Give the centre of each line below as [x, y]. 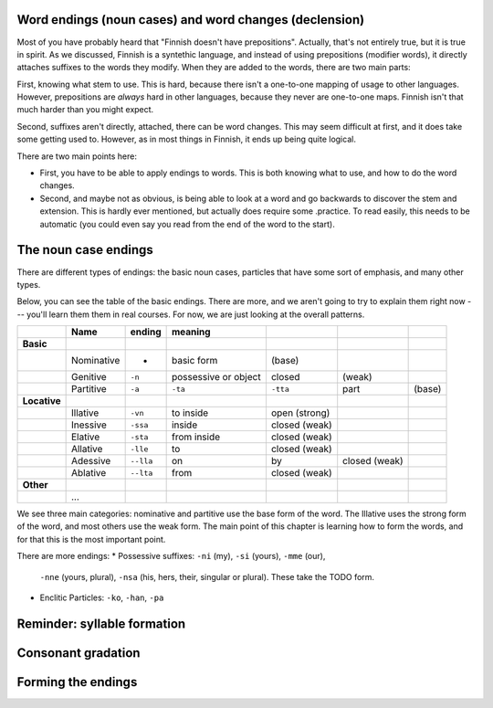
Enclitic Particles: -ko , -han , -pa [102, 597]
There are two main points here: [77, 156]
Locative [42, 401]
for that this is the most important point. [91, 539]
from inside [196, 437]
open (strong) [300, 413]
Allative [87, 449]
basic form [194, 361]
